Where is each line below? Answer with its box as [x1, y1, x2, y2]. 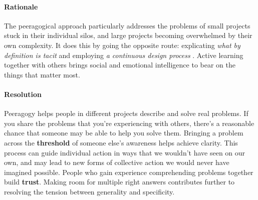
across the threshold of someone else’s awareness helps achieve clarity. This [4, 137, 238, 147]
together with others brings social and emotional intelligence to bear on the [4, 59, 235, 70]
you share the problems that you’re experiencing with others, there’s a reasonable [4, 117, 254, 128]
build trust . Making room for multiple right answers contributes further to [4, 176, 235, 187]
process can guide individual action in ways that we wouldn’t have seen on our [4, 147, 245, 157]
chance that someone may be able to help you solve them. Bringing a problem [4, 127, 243, 138]
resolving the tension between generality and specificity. [4, 186, 175, 196]
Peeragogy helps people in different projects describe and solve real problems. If [4, 108, 248, 118]
